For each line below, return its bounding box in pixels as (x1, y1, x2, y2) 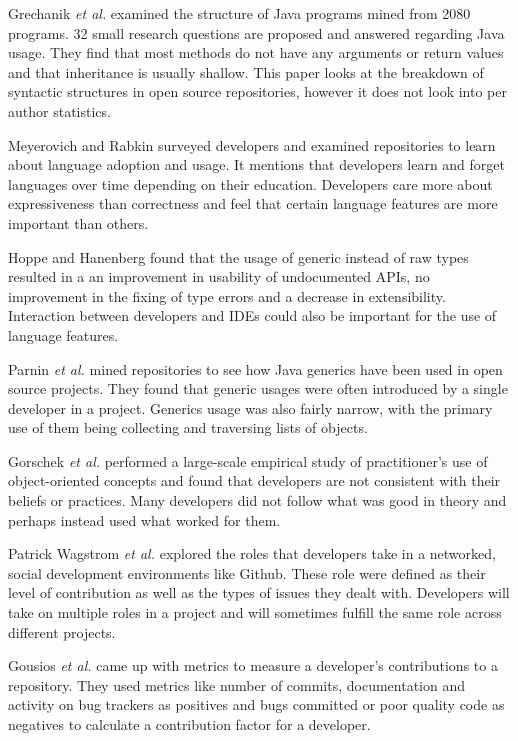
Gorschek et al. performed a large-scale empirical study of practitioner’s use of (8, 450, 488, 471)
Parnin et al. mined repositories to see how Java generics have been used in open (8, 358, 503, 379)
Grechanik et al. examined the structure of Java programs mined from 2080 (8, 3, 471, 23)
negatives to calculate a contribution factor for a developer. (8, 714, 371, 734)
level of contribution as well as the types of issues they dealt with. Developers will (8, 582, 510, 603)
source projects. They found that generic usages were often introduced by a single (8, 378, 508, 399)
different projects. (8, 621, 116, 642)
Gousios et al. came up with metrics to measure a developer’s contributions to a (8, 655, 498, 676)
